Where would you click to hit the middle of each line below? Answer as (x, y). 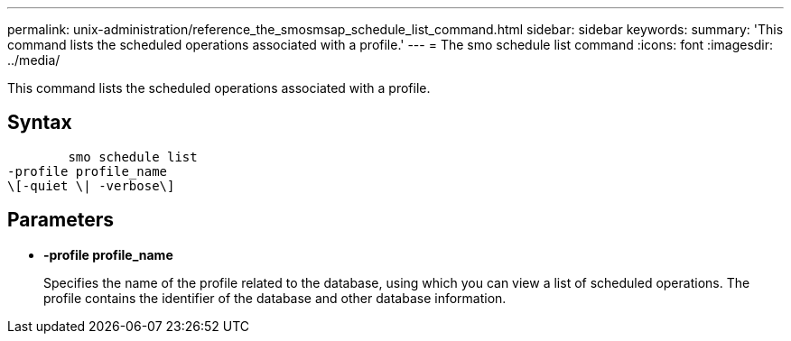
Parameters (60, 220)
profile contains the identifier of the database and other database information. (275, 298)
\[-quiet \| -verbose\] (91, 185)
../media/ (34, 60)
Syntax (40, 123)
